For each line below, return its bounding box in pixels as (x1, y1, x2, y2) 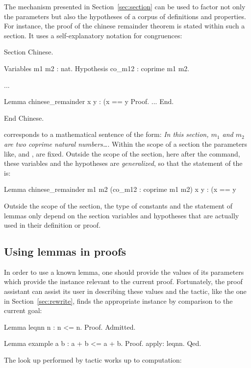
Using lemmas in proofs (4, 244, 126, 259)
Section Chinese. (4, 47, 53, 57)
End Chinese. (4, 112, 44, 123)
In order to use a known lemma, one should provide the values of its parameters (4, 266, 244, 277)
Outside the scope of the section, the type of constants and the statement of (4, 200, 232, 210)
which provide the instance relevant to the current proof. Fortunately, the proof (4, 276, 243, 287)
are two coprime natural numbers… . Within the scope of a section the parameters (4, 138, 247, 149)
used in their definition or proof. (4, 220, 101, 230)
